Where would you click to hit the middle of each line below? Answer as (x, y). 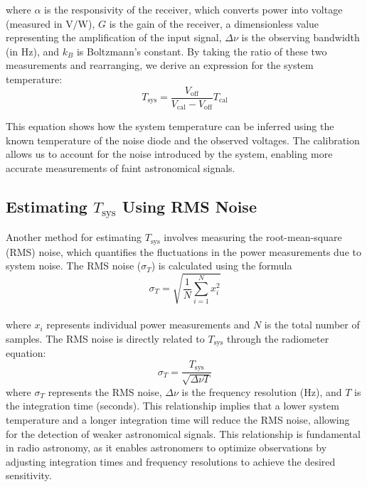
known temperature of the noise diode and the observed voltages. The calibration (183, 140)
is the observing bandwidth (300, 37)
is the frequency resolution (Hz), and (262, 391)
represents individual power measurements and (148, 325)
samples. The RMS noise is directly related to (105, 338)
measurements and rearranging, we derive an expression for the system (160, 65)
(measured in (34, 23)
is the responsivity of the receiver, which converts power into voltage (193, 9)
